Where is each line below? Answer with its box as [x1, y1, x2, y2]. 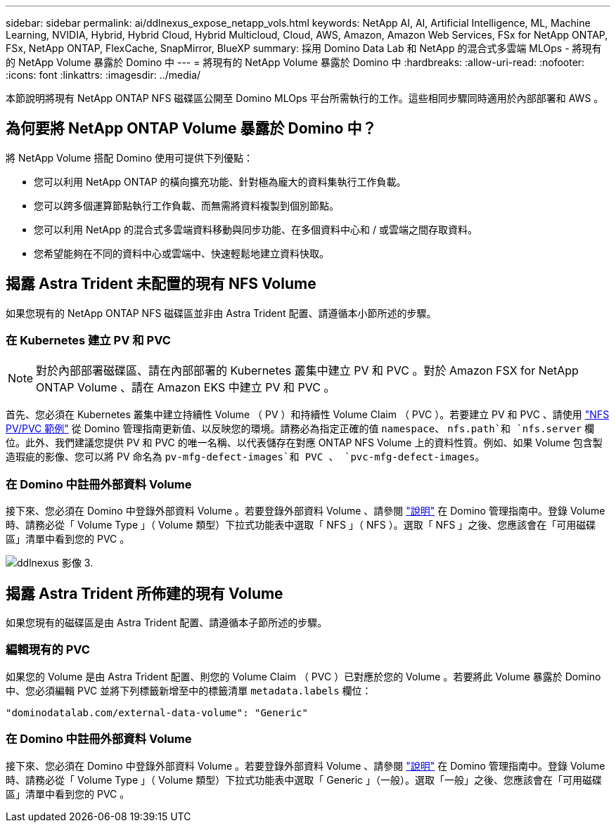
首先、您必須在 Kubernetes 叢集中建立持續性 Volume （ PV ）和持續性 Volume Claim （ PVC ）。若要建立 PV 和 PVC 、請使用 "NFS [6, 408, 610, 421]
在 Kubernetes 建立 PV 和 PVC [6, 333, 171, 348]
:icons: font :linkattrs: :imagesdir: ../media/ [6, 69, 201, 81]
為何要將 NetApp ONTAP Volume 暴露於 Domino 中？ [6, 119, 377, 138]
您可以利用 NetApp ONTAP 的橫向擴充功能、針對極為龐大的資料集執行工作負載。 [34, 175, 406, 188]
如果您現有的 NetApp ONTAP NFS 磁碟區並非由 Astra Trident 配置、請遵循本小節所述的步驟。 [6, 306, 437, 319]
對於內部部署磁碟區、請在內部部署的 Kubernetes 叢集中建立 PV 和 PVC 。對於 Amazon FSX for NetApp [36, 363, 579, 378]
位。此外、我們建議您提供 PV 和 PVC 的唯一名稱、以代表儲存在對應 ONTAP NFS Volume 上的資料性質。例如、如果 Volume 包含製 [6, 436, 603, 449]
